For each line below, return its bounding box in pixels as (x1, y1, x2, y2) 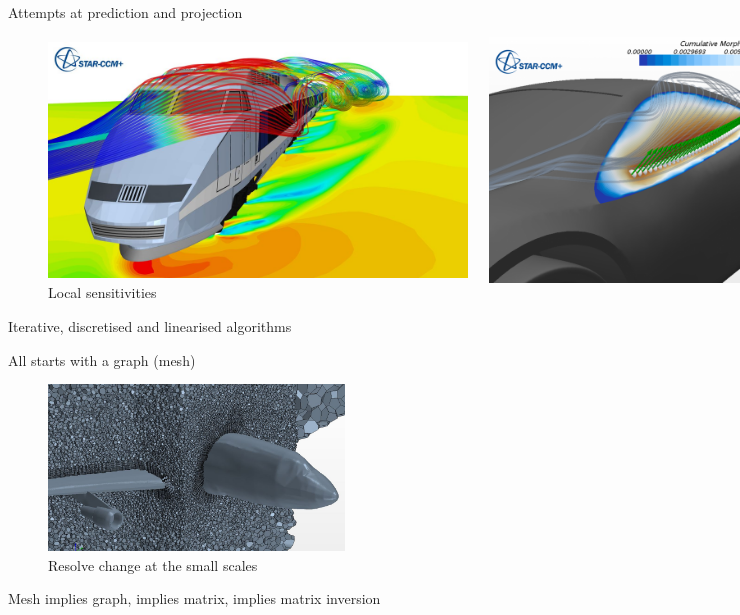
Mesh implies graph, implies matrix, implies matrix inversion (8, 588, 381, 609)
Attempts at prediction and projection (8, 2, 243, 22)
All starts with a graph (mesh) (8, 349, 196, 370)
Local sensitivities (48, 282, 157, 303)
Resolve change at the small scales (48, 554, 258, 575)
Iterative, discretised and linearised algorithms (8, 315, 292, 336)
